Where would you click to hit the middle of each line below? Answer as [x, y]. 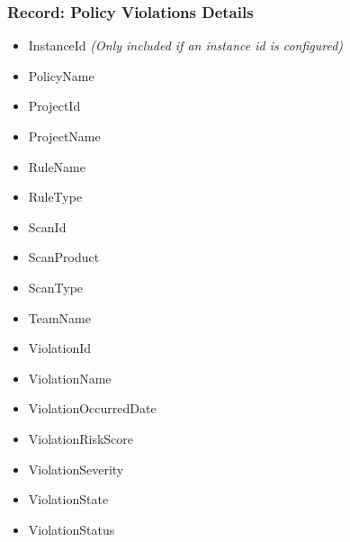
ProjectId [54, 106]
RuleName [57, 166]
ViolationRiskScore [81, 438]
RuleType [55, 197]
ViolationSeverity [76, 469]
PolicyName [61, 75]
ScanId [47, 226]
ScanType [56, 287]
